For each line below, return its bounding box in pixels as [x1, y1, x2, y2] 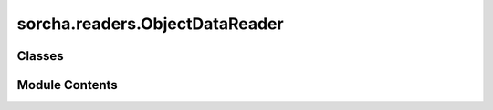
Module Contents [16, 77, 118, 93]
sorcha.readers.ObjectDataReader [16, 14, 284, 34]
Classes [16, 48, 64, 64]
